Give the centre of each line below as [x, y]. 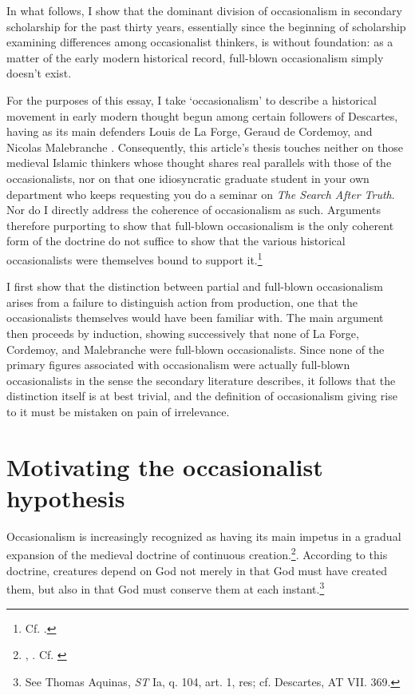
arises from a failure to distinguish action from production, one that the [182, 302]
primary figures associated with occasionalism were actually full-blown [178, 365]
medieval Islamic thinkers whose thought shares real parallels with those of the [199, 163]
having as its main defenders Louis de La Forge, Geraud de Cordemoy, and [190, 131]
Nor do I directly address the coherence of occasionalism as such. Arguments [194, 210]
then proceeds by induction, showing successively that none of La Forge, [183, 333]
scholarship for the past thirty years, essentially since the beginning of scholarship [206, 26]
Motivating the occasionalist [165, 466]
